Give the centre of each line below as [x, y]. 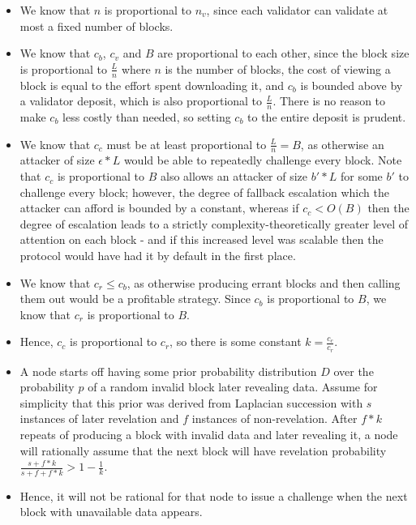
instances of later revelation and [99, 418]
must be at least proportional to [187, 144]
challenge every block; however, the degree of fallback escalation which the [204, 192]
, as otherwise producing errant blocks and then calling [264, 282]
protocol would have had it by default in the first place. [158, 256]
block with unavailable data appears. [111, 512]
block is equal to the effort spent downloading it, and [152, 85]
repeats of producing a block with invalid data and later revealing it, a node [209, 434]
